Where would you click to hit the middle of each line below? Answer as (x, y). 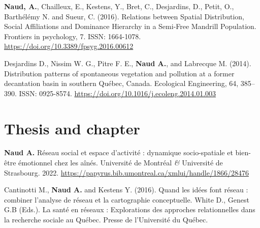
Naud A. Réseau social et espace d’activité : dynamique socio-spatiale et (119, 152)
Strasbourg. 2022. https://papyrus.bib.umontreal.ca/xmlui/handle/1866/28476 (126, 172)
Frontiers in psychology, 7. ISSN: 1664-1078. (73, 36)
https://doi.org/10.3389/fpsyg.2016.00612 (69, 46)
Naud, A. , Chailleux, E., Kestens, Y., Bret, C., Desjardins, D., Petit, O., (119, 6)
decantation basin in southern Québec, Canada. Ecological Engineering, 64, (121, 83)
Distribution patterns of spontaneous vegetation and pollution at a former (119, 73)
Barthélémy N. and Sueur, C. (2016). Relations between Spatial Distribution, (124, 16)
